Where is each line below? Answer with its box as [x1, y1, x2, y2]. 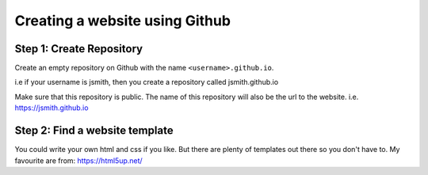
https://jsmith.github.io [14, 103, 89, 112]
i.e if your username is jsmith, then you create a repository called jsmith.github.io [14, 78, 279, 87]
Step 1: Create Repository [14, 42, 143, 55]
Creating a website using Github [14, 12, 231, 29]
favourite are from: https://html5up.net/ [14, 155, 143, 165]
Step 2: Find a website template [14, 124, 174, 138]
